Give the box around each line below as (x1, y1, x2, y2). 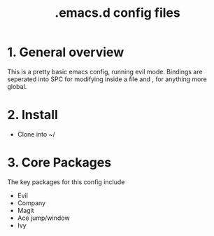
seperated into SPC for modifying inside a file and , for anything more (7, 75, 208, 83)
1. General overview (7, 44, 124, 60)
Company (17, 198, 46, 207)
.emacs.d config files (55, 5, 180, 21)
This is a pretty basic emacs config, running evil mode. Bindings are (7, 67, 203, 76)
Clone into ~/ (17, 130, 55, 138)
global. (7, 82, 27, 90)
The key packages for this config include (7, 177, 125, 186)
